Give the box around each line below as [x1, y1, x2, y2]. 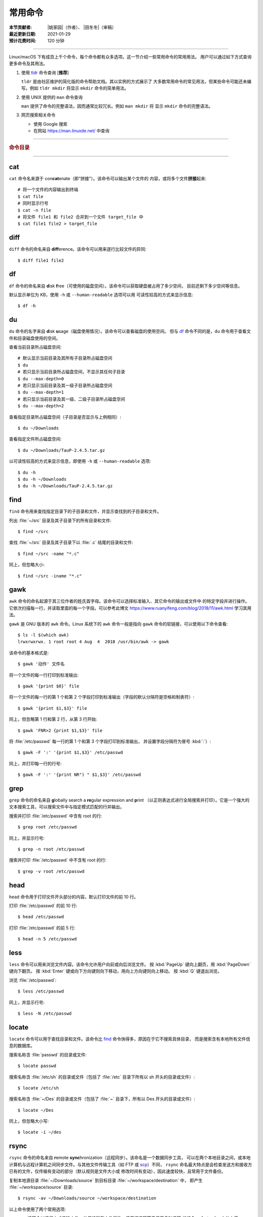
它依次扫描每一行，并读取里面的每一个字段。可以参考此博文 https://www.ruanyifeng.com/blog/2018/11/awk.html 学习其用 [9, 605, 252, 611]
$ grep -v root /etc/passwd [18, 868, 85, 874]
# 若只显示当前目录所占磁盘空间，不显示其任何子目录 [18, 369, 125, 375]
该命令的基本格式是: [9, 650, 49, 656]
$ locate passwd [18, 1063, 56, 1069]
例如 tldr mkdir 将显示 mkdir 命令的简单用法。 [29, 85, 129, 91]
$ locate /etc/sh [18, 1085, 59, 1090]
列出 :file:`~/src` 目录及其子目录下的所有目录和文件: [9, 517, 112, 523]
